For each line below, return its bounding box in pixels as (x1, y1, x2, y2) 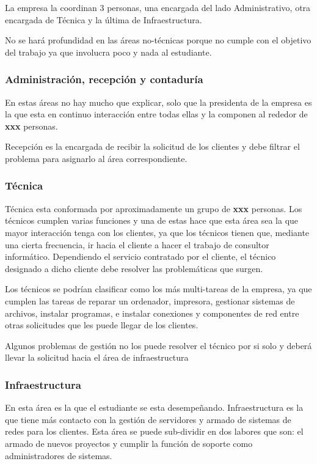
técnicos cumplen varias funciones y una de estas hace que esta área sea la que (5, 214, 299, 227)
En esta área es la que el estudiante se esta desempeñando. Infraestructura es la (5, 401, 304, 414)
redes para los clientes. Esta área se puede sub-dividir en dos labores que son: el (5, 425, 304, 438)
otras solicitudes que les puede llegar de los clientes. (5, 319, 199, 331)
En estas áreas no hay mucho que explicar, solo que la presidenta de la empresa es (5, 95, 312, 108)
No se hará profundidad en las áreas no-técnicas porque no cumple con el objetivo (5, 34, 312, 46)
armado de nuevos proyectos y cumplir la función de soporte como (5, 436, 253, 449)
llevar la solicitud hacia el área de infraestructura (5, 351, 189, 364)
